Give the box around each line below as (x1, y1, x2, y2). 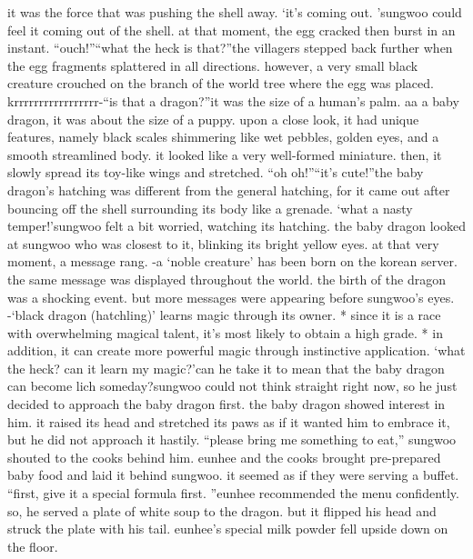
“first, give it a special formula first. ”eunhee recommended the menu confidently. (7, 484, 459, 503)
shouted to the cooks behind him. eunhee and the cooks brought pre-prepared (7, 447, 441, 466)
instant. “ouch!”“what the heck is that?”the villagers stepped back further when (7, 38, 453, 57)
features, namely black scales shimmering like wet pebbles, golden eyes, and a (7, 127, 439, 146)
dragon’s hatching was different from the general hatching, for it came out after (7, 180, 450, 199)
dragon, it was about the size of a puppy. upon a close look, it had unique (7, 109, 419, 128)
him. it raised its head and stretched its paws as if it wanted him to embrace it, (7, 412, 450, 431)
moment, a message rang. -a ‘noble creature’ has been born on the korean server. (7, 252, 458, 271)
